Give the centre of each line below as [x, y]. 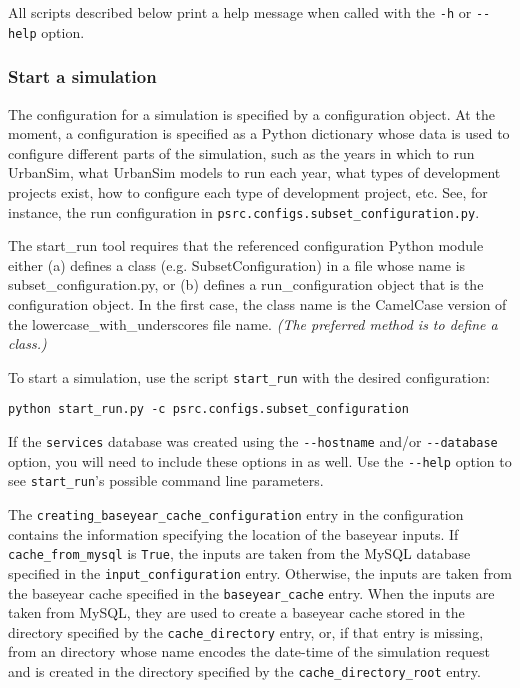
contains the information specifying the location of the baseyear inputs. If [233, 533]
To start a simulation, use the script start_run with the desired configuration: [249, 376]
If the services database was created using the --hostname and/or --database [253, 441]
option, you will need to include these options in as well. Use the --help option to [260, 460]
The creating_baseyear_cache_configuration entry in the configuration [236, 514]
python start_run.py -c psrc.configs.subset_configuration [208, 409]
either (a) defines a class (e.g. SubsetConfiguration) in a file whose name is [237, 264]
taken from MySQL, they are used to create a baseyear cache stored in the [236, 612]
